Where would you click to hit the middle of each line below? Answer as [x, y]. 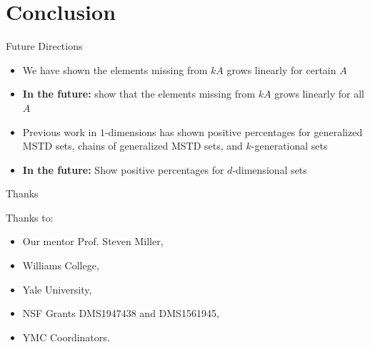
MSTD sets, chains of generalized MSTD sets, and [132, 146]
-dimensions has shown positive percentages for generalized [234, 131]
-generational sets [289, 146]
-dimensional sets [270, 169]
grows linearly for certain [281, 69]
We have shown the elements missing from [115, 69]
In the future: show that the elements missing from [139, 94]
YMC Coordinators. [66, 337]
